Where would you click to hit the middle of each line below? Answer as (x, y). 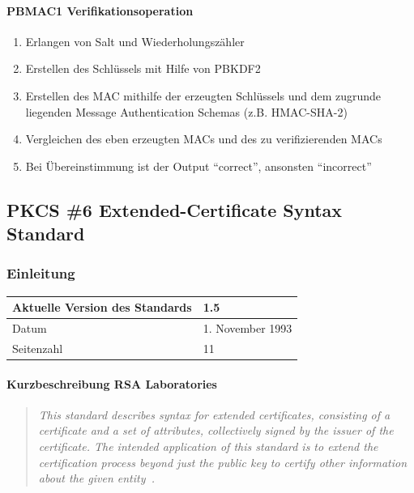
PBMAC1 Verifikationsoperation (100, 10)
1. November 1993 (248, 328)
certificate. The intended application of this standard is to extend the (208, 446)
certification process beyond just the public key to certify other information (223, 462)
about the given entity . (96, 478)
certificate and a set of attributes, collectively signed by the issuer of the (216, 430)
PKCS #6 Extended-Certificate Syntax (175, 209)
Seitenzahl (38, 348)
